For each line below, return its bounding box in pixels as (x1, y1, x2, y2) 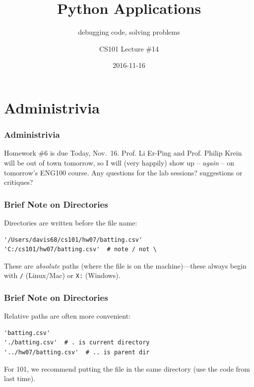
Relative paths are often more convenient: (4, 311, 131, 321)
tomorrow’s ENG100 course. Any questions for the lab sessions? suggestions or (4, 167, 243, 177)
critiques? (4, 177, 33, 187)
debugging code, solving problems (78, 27, 180, 37)
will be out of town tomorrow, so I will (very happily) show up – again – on (4, 157, 235, 167)
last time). (4, 373, 36, 384)
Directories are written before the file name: (4, 217, 137, 227)
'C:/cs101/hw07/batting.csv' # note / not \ (4, 246, 157, 253)
